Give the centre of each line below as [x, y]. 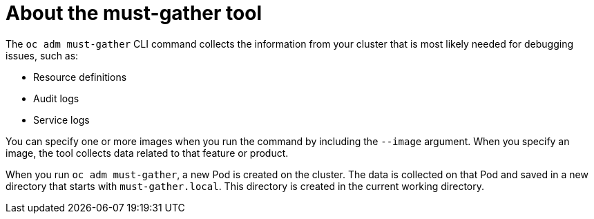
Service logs [61, 120]
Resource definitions [80, 77]
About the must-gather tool [134, 13]
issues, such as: [42, 55]
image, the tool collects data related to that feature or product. [147, 153]
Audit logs [56, 98]
